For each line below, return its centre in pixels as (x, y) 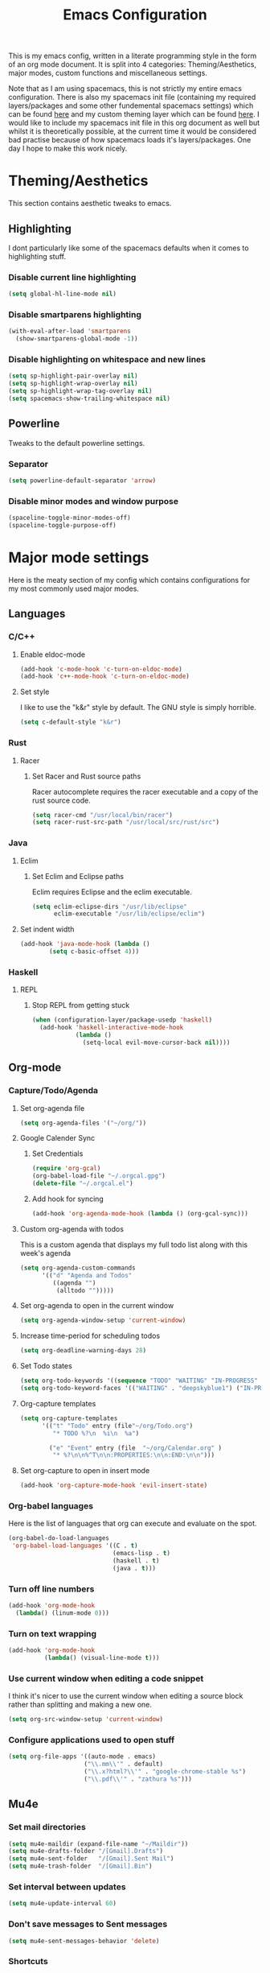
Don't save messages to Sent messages (88, 1924)
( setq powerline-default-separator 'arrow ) (82, 481)
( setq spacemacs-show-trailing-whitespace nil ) (90, 399)
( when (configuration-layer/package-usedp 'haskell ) (122, 1020)
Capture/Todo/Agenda (53, 1091)
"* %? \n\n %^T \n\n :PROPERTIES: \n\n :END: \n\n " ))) (134, 1455)
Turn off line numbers (51, 1589)
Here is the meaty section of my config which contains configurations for (129, 580)
